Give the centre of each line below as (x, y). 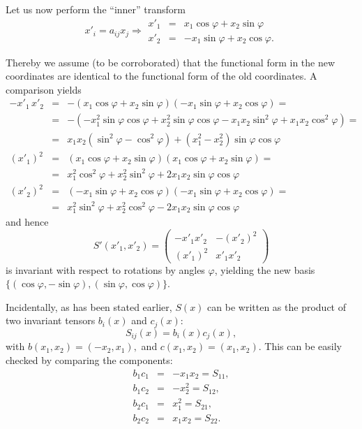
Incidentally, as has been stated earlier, (89, 306)
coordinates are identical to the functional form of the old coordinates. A (161, 76)
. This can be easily (300, 346)
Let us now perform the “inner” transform (96, 9)
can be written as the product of (277, 306)
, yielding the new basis (265, 269)
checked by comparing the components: (89, 359)
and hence (27, 221)
